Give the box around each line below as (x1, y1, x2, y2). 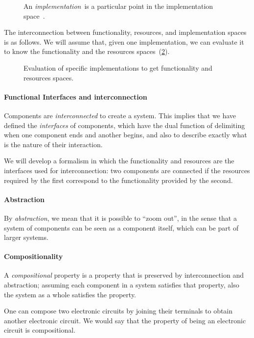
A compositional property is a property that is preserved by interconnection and (4, 270, 244, 280)
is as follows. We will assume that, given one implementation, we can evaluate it (4, 36, 244, 47)
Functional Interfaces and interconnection (4, 91, 147, 102)
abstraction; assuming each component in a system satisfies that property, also (4, 280, 239, 290)
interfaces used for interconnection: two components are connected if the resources (4, 165, 250, 175)
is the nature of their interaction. (4, 139, 103, 149)
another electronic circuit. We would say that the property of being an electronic (4, 315, 246, 325)
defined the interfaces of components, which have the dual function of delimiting (4, 120, 245, 130)
